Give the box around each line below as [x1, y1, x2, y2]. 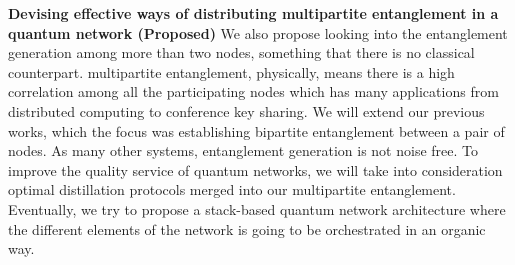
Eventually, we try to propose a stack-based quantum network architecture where [8, 198, 506, 219]
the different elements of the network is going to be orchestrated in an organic [8, 218, 486, 239]
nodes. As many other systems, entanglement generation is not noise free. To [8, 140, 478, 161]
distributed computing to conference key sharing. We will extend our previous [8, 100, 485, 121]
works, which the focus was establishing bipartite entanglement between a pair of [8, 120, 505, 141]
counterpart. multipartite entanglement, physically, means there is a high [8, 61, 455, 82]
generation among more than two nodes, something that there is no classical [8, 42, 475, 63]
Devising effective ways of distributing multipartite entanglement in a [8, 3, 499, 23]
